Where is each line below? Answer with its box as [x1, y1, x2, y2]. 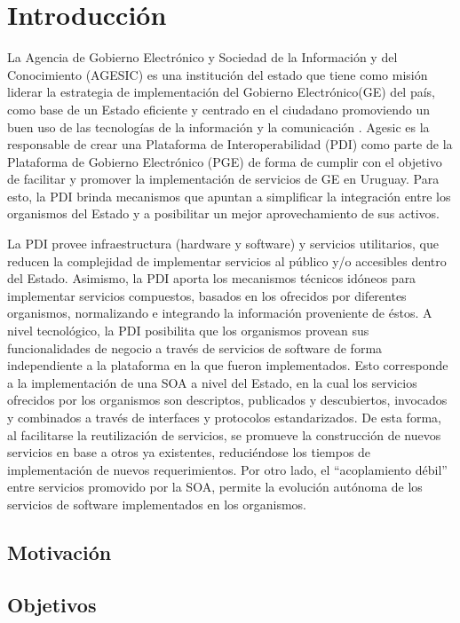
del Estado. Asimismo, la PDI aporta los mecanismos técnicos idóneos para [7, 269, 416, 288]
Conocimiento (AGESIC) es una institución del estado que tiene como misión [7, 65, 428, 83]
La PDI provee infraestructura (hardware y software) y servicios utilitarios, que [7, 234, 439, 253]
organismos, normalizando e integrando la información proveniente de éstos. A [7, 304, 432, 322]
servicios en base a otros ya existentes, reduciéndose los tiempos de [7, 443, 371, 461]
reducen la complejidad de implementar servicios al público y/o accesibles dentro [7, 251, 447, 270]
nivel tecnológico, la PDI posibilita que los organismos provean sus [7, 321, 369, 340]
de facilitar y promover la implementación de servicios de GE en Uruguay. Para [7, 170, 440, 188]
